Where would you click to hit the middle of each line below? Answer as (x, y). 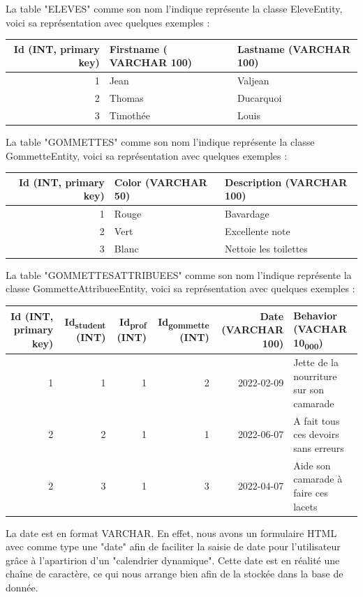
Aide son (312, 465)
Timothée (129, 115)
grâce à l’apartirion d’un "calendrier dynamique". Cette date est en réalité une (173, 560)
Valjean (253, 81)
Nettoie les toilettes (266, 248)
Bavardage (247, 214)
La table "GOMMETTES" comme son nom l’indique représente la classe (160, 141)
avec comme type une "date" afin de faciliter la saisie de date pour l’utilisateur (173, 546)
